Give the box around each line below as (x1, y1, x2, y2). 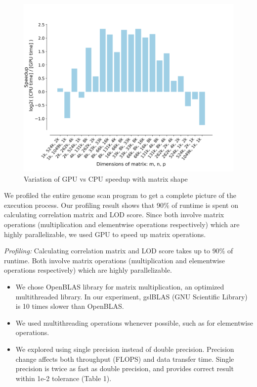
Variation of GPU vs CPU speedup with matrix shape (24, 173, 188, 184)
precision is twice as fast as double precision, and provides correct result (15, 363, 234, 374)
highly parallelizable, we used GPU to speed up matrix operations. (4, 229, 206, 239)
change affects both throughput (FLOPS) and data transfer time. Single (15, 353, 234, 364)
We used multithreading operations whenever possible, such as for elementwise (15, 317, 253, 328)
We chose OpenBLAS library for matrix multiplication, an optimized (15, 282, 224, 292)
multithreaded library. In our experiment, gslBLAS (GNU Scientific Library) (15, 291, 248, 301)
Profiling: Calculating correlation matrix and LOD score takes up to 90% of (4, 245, 233, 256)
